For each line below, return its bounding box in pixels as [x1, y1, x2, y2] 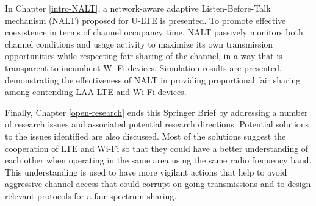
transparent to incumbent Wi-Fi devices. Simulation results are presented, [5, 61, 282, 74]
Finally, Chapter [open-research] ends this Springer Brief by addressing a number [5, 105, 308, 118]
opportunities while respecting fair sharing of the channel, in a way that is [5, 49, 282, 62]
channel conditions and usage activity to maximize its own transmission [5, 37, 273, 50]
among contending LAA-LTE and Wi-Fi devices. [5, 85, 187, 98]
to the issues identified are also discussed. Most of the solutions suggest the [5, 129, 286, 142]
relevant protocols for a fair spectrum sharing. [5, 189, 177, 202]
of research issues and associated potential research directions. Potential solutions [5, 118, 309, 130]
